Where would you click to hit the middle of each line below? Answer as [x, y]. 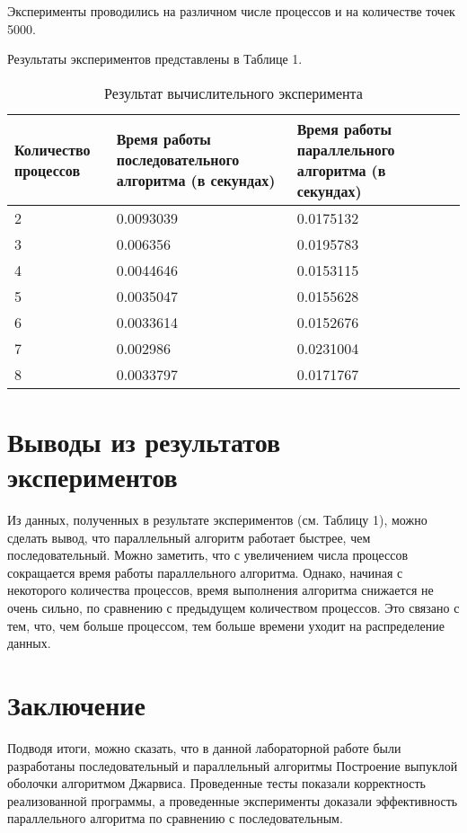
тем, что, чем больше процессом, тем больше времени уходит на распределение [226, 625]
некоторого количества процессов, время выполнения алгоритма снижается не [220, 590]
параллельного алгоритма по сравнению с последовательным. [175, 818]
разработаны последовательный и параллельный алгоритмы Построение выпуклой [233, 765]
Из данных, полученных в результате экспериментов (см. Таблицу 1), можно [217, 520]
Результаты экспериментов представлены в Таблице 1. [155, 59]
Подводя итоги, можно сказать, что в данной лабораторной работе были [204, 747]
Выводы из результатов [144, 441]
